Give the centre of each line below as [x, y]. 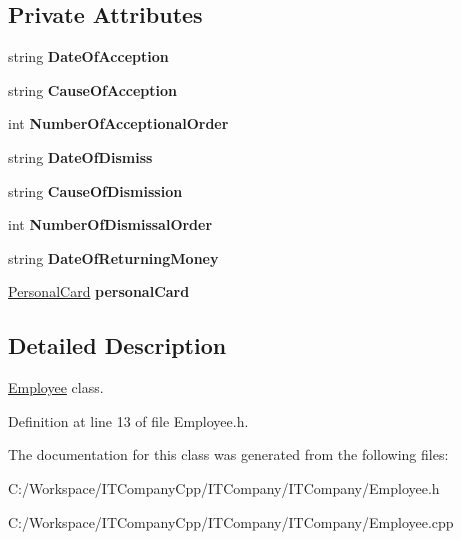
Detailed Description [117, 345]
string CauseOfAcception [93, 89]
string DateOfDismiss [80, 156]
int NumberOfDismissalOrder [110, 224]
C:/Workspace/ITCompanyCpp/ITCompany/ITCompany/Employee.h [224, 487]
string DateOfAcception [88, 56]
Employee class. [56, 387]
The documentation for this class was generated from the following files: [228, 454]
